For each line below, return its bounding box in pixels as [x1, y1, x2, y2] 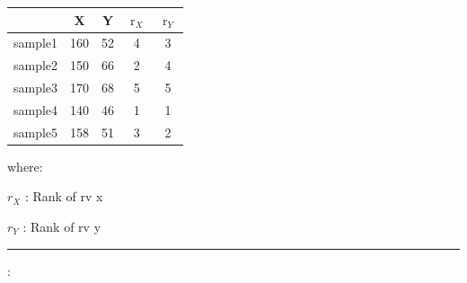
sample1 [13, 33, 58, 52]
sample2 [13, 56, 58, 75]
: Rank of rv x [24, 187, 103, 206]
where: [7, 156, 43, 175]
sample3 [13, 78, 58, 97]
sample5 [13, 122, 58, 141]
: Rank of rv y [22, 217, 101, 235]
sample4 [13, 100, 58, 119]
